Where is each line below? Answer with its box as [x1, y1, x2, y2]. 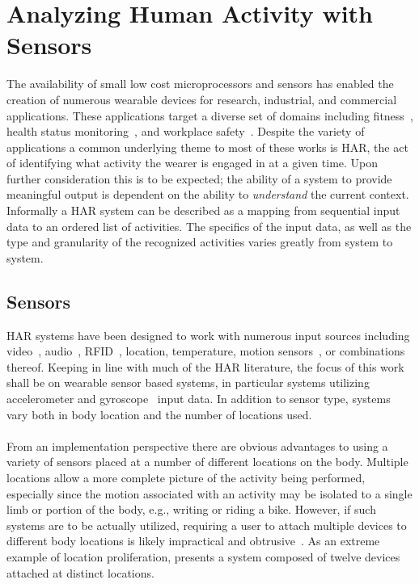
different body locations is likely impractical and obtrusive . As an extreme [6, 532, 380, 549]
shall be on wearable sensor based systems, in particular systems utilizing [6, 374, 370, 391]
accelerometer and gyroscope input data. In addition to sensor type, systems [6, 390, 391, 407]
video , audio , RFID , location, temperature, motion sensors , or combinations [6, 342, 405, 359]
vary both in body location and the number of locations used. [6, 405, 312, 422]
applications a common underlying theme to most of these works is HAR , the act [6, 138, 408, 155]
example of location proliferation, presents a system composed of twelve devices [6, 548, 400, 565]
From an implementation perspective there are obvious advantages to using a [6, 437, 388, 454]
